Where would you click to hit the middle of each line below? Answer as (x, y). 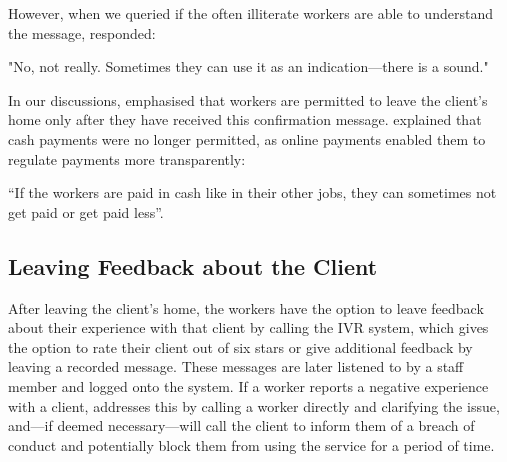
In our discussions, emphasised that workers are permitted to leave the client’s (248, 99)
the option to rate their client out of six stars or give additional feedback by (240, 346)
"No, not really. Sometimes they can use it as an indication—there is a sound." (248, 66)
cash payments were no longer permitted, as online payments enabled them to (247, 138)
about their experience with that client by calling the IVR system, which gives (248, 327)
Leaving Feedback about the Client (193, 265)
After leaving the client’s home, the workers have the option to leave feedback (246, 307)
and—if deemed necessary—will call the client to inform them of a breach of (241, 425)
